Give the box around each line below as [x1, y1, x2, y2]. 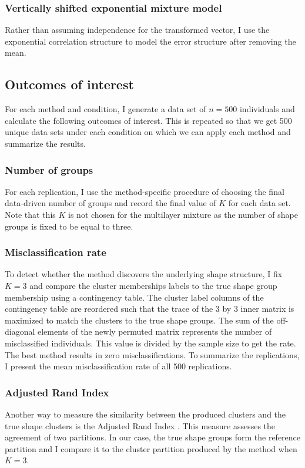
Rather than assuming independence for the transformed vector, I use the [5, 23, 270, 36]
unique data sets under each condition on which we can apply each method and [5, 126, 291, 138]
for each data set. [228, 197, 291, 209]
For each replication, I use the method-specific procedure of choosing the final [5, 185, 284, 197]
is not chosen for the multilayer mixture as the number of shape [68, 208, 298, 220]
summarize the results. [5, 137, 86, 149]
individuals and [239, 103, 295, 115]
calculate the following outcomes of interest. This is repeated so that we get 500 [5, 114, 292, 126]
